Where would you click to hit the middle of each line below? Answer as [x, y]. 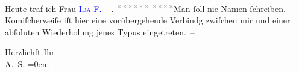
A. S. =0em [27, 64]
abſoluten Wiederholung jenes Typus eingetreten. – [100, 31]
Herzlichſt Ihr [30, 52]
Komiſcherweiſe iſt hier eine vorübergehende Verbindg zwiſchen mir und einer [148, 20]
